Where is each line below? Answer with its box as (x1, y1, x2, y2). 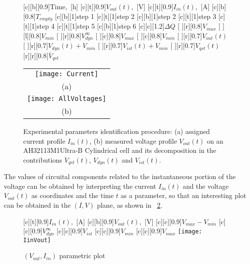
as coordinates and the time (31, 190, 114, 200)
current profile (23, 135, 65, 146)
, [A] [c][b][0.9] (71, 216, 114, 226)
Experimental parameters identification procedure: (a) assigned (23, 126, 210, 136)
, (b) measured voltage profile (89, 135, 177, 146)
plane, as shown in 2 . (97, 200, 162, 210)
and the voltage (182, 181, 229, 191)
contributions (23, 154, 62, 165)
